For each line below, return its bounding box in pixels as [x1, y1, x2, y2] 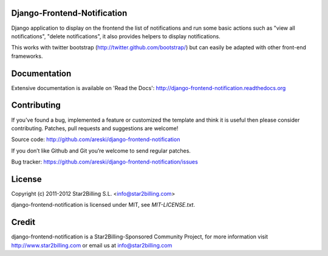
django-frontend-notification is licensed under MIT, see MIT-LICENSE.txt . [11, 201, 196, 209]
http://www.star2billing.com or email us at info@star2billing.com [11, 241, 173, 249]
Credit [11, 217, 36, 227]
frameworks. [11, 52, 43, 60]
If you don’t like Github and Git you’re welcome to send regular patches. [11, 147, 191, 154]
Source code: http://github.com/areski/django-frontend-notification [11, 136, 180, 143]
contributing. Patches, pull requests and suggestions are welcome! [11, 125, 179, 132]
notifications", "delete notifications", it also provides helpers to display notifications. [11, 32, 221, 40]
